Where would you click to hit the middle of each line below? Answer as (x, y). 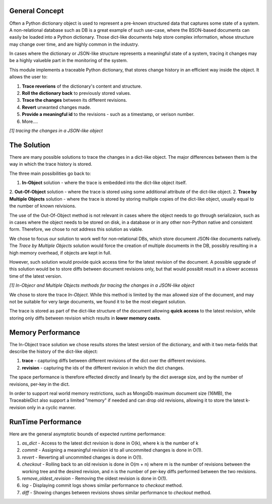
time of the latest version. (36, 276)
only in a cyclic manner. (51, 407)
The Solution (30, 145)
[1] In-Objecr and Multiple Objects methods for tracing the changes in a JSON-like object (102, 285)
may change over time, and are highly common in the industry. (74, 44)
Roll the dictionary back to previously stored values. (77, 93)
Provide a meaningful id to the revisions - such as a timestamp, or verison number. (108, 114)
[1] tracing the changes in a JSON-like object (56, 131)
